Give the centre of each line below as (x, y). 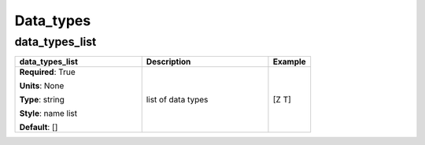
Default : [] (39, 128)
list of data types (177, 100)
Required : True (48, 72)
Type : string (42, 100)
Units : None (42, 86)
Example (289, 61)
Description (168, 61)
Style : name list (48, 113)
